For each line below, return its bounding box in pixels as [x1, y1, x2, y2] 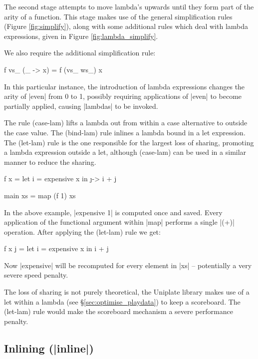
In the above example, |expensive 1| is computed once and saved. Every [4, 207, 223, 217]
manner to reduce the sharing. [4, 156, 96, 167]
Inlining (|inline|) [4, 340, 94, 356]
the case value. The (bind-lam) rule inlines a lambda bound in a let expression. [4, 127, 246, 137]
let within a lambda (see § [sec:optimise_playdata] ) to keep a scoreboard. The [4, 296, 241, 307]
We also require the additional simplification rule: [4, 47, 156, 58]
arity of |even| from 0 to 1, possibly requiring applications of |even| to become [4, 91, 242, 101]
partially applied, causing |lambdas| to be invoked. [4, 100, 158, 111]
